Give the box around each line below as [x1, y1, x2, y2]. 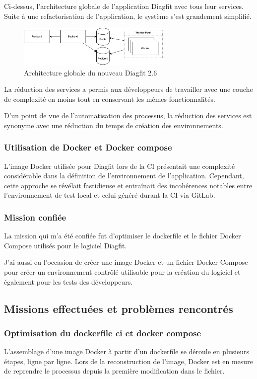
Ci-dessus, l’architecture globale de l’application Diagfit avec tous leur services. [4, 1, 244, 11]
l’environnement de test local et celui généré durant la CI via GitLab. [4, 190, 215, 200]
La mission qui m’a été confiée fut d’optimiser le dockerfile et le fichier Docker [4, 230, 241, 241]
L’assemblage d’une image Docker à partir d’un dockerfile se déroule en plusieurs [4, 346, 250, 357]
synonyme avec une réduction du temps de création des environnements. [4, 120, 223, 130]
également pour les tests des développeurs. [4, 276, 133, 287]
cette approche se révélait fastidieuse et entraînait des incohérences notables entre [4, 180, 253, 190]
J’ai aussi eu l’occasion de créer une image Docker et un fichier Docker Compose [4, 257, 248, 267]
